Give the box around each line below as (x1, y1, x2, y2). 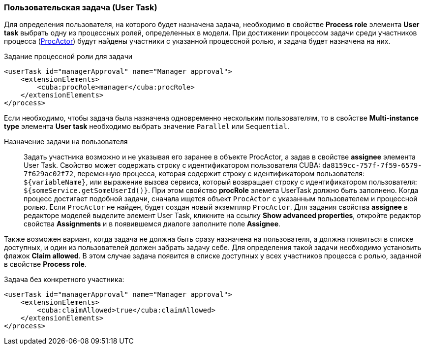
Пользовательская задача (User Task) (4, 2, 157, 12)
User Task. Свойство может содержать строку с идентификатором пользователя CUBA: (24, 161, 321, 170)
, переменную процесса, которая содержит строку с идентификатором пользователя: (73, 169, 365, 178)
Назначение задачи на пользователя (4, 137, 128, 146)
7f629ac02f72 (24, 170, 74, 178)
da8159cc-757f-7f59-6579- (322, 161, 422, 170)
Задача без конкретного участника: (4, 275, 124, 284)
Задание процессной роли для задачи (4, 52, 133, 61)
